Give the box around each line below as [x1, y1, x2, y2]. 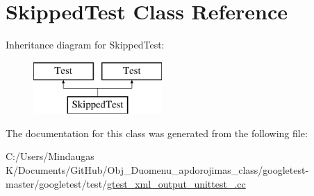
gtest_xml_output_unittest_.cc [107, 176, 246, 190]
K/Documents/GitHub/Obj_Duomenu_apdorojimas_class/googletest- [6, 163, 309, 177]
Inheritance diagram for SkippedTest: [6, 37, 165, 52]
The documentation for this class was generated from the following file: [6, 125, 308, 140]
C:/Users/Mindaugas [6, 149, 94, 163]
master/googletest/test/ [6, 176, 108, 190]
